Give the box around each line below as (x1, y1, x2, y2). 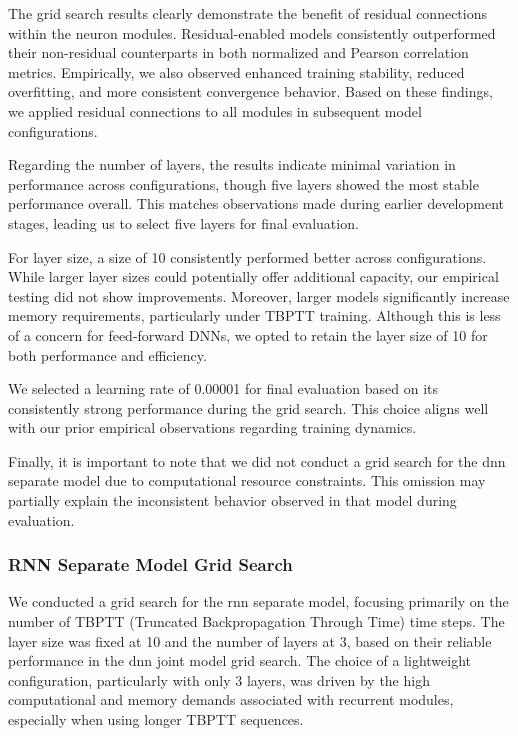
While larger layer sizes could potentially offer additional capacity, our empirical (8, 266, 499, 287)
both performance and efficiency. (8, 344, 207, 365)
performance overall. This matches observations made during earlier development (8, 193, 505, 214)
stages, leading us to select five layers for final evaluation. (8, 212, 359, 233)
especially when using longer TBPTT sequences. (8, 709, 304, 730)
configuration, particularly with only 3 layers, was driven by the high (8, 669, 430, 690)
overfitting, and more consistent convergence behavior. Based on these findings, (8, 81, 493, 102)
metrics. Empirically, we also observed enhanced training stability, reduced (8, 61, 465, 82)
